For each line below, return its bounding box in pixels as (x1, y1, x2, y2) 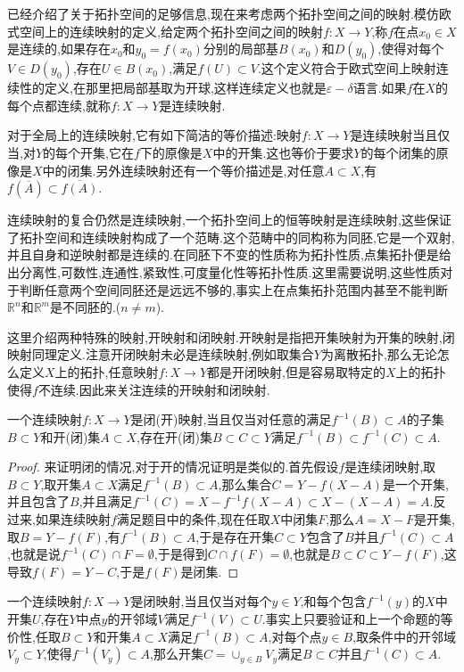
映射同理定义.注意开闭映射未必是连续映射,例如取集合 (7, 345, 314, 364)
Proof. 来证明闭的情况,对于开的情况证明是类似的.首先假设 (7, 457, 339, 476)
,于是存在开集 (195, 527, 275, 545)
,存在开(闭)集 (137, 427, 212, 446)
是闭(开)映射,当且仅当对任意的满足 (130, 410, 332, 429)
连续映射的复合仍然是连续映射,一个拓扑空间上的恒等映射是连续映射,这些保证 (7, 210, 452, 229)
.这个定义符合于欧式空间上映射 (257, 59, 436, 78)
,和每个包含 (300, 592, 367, 611)
